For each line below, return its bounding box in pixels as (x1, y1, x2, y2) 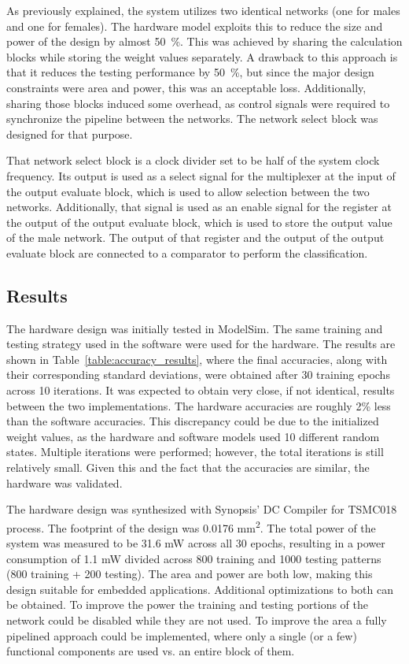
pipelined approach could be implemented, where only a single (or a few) (6, 627, 357, 644)
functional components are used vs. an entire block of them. (6, 643, 295, 659)
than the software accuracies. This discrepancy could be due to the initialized (6, 413, 379, 429)
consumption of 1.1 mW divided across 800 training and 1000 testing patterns (6, 550, 381, 566)
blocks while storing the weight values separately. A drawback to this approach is (6, 48, 398, 65)
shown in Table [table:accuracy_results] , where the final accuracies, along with (6, 351, 388, 367)
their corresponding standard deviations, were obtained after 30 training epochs (6, 366, 390, 383)
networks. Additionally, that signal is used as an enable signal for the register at (6, 198, 392, 215)
